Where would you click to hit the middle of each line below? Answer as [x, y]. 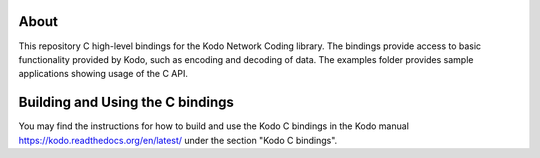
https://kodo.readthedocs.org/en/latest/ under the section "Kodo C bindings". [178, 140]
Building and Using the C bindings [126, 102]
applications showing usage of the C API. [103, 74]
